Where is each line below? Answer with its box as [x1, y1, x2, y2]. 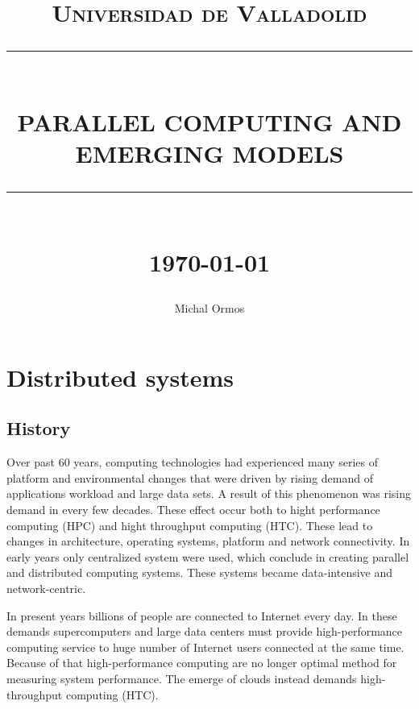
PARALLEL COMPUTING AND [17, 105, 402, 138]
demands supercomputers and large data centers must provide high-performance [6, 623, 403, 640]
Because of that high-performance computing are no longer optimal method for [6, 654, 397, 671]
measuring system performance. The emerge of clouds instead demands [6, 670, 357, 687]
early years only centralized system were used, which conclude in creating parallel [6, 548, 409, 565]
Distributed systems [6, 360, 234, 393]
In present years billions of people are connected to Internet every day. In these [6, 607, 397, 624]
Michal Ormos [174, 300, 245, 317]
